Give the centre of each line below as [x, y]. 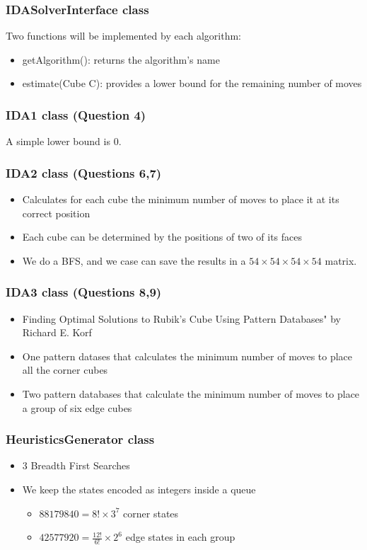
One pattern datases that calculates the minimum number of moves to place [187, 356]
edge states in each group [180, 537]
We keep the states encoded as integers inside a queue [139, 489]
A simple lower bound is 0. [64, 141]
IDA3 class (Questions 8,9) [84, 292]
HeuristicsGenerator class [80, 439]
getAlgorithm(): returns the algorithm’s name [121, 59]
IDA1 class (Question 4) [76, 114]
